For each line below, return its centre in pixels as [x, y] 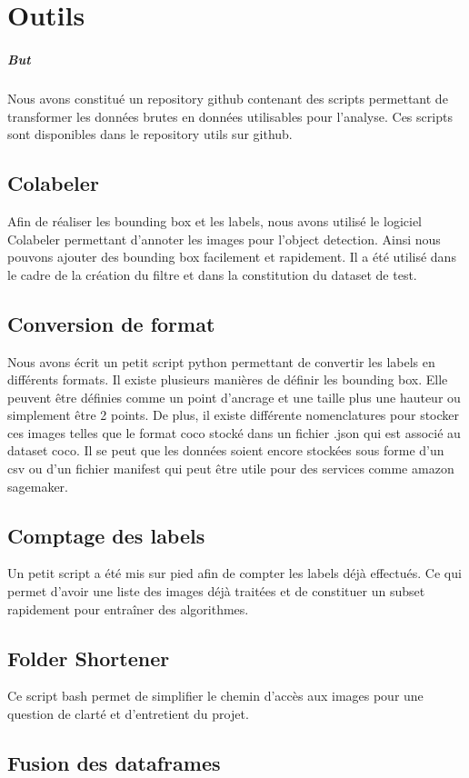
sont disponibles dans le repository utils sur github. [150, 134]
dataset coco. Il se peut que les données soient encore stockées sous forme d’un [226, 450]
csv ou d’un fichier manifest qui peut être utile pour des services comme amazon [231, 469]
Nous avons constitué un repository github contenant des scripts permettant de [228, 98]
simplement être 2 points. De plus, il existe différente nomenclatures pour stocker [234, 415]
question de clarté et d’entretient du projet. [128, 714]
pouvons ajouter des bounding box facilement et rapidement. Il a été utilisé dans [232, 257]
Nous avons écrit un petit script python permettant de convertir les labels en [221, 361]
